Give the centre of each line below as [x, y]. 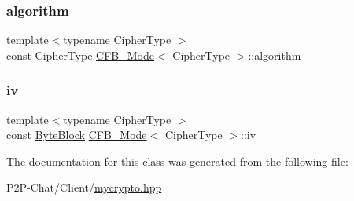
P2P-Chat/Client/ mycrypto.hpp [84, 187]
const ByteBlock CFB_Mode [77, 135]
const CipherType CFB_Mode [80, 55]
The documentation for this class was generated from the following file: [177, 161]
